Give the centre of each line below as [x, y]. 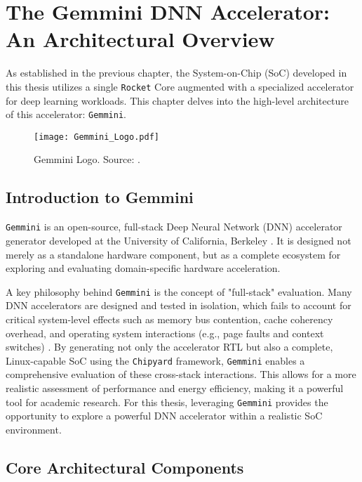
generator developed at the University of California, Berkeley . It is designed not [179, 240]
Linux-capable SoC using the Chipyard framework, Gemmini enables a [155, 360]
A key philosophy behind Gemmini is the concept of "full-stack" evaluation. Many [179, 291]
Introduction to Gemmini [100, 197]
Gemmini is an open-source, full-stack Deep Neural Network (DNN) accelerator [174, 227]
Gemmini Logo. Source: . [87, 159]
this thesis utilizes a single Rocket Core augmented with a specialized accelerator [180, 86]
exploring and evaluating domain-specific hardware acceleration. [143, 268]
